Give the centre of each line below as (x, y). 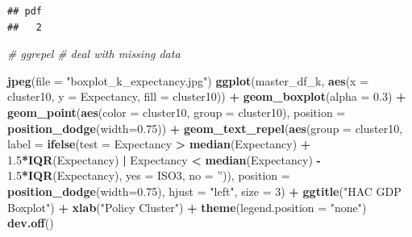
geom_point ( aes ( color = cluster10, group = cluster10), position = (177, 112)
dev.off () (31, 223)
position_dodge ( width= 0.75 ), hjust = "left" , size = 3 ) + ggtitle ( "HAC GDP (204, 191)
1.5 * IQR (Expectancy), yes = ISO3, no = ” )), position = (149, 175)
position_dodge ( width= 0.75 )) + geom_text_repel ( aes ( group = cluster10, (205, 128)
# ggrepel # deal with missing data (94, 54)
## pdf (25, 11)
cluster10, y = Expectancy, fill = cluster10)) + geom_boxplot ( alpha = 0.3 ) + (207, 96)
